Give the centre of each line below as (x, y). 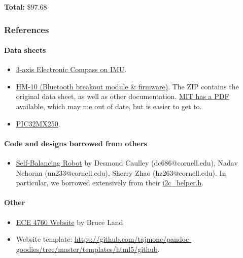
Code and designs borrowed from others (76, 143)
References (27, 29)
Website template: (44, 239)
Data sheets (25, 50)
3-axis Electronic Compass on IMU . (71, 69)
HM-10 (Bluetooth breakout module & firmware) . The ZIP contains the (127, 86)
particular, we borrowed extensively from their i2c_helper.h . (110, 183)
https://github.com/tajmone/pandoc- (133, 239)
